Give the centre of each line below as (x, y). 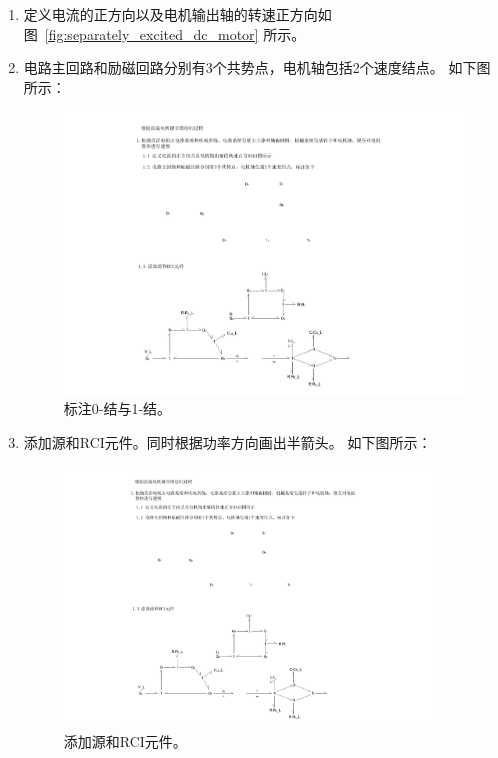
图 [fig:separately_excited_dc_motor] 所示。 (164, 33)
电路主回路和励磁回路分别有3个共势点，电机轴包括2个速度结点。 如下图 (257, 67)
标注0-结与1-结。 (117, 408)
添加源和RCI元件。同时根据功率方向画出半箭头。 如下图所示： (227, 441)
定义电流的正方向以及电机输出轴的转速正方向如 (177, 14)
